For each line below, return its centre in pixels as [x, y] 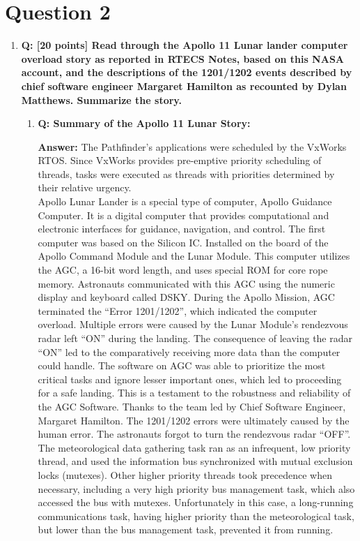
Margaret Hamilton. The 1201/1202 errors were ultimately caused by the [194, 420]
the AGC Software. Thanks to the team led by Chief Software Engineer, [192, 406]
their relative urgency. [85, 187]
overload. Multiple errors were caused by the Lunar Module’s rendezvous [193, 324]
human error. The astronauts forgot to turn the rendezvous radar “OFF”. [194, 434]
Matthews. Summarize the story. [101, 99]
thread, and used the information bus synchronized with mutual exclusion [195, 461]
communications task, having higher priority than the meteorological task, [196, 516]
